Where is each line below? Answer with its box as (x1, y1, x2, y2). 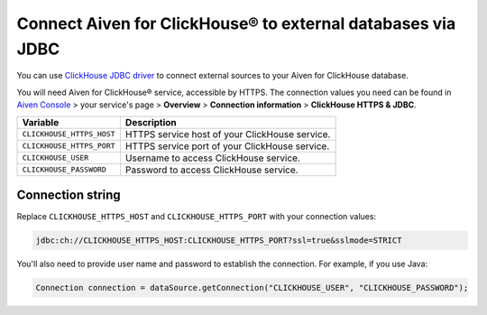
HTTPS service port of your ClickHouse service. (124, 140, 330, 153)
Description (124, 116, 178, 128)
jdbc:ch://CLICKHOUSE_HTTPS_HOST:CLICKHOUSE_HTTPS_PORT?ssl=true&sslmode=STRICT (35, 236, 402, 246)
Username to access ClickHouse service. (124, 152, 301, 164)
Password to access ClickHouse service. (124, 163, 299, 176)
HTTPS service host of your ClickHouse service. (124, 127, 331, 140)
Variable (22, 116, 60, 128)
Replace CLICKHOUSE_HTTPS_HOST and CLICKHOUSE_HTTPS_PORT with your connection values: (16, 211, 377, 222)
